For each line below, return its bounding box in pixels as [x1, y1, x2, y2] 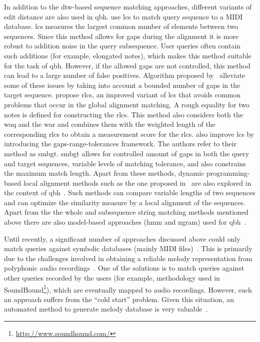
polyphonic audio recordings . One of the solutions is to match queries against [4, 263, 244, 273]
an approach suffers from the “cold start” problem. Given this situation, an [4, 294, 234, 304]
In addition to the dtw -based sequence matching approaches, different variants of [4, 1, 252, 11]
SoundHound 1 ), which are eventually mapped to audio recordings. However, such [4, 283, 252, 295]
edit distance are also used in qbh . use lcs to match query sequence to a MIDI [4, 11, 243, 21]
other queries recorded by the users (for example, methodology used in [4, 273, 220, 283]
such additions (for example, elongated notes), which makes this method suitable [4, 50, 251, 60]
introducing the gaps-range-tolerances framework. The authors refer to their [4, 138, 236, 149]
